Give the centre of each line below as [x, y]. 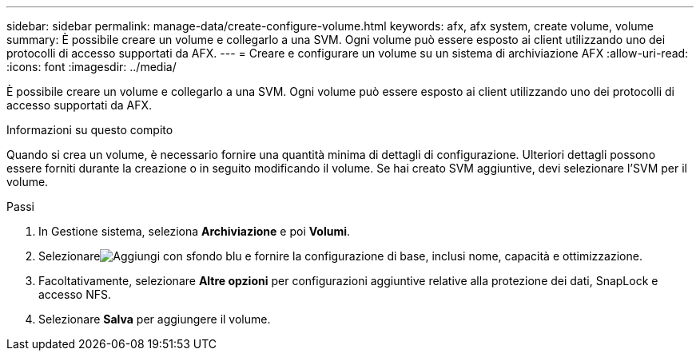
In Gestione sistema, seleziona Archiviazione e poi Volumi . [195, 231]
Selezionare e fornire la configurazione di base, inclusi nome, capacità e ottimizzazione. [340, 256]
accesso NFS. [75, 294]
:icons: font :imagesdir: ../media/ [91, 67]
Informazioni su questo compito [90, 130]
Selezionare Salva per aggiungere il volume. [155, 319]
